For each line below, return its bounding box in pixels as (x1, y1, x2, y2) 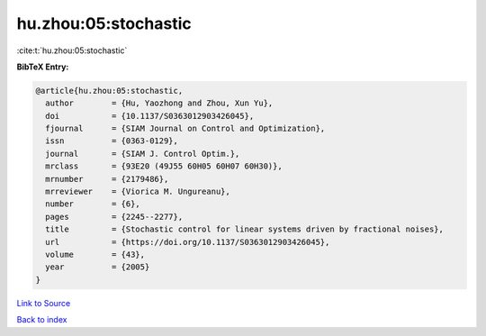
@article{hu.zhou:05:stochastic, (35, 86, 184, 95)
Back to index (16, 314, 67, 325)
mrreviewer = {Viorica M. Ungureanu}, (45, 186, 231, 197)
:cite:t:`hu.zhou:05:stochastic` (16, 45, 128, 56)
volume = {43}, (45, 250, 146, 259)
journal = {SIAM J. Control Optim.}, (45, 149, 240, 159)
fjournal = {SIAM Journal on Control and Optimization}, (45, 123, 326, 134)
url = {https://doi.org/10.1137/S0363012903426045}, (45, 237, 330, 247)
